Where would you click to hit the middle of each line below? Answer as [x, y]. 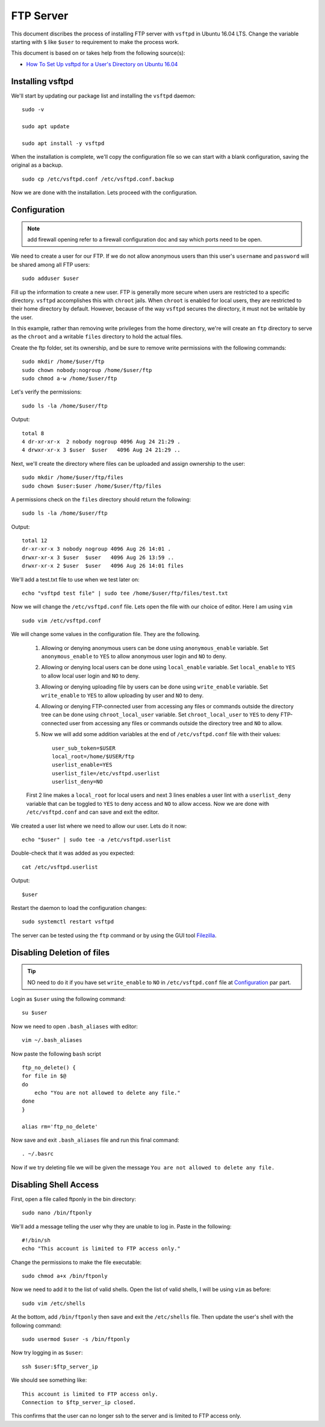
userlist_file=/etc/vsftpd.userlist [106, 773]
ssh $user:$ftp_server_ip [60, 1367]
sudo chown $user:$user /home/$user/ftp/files [92, 486]
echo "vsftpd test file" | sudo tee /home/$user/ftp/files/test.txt [125, 593]
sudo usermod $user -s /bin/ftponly [76, 1339]
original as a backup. [37, 165]
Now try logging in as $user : [47, 1353]
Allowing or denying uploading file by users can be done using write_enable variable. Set [154, 687]
